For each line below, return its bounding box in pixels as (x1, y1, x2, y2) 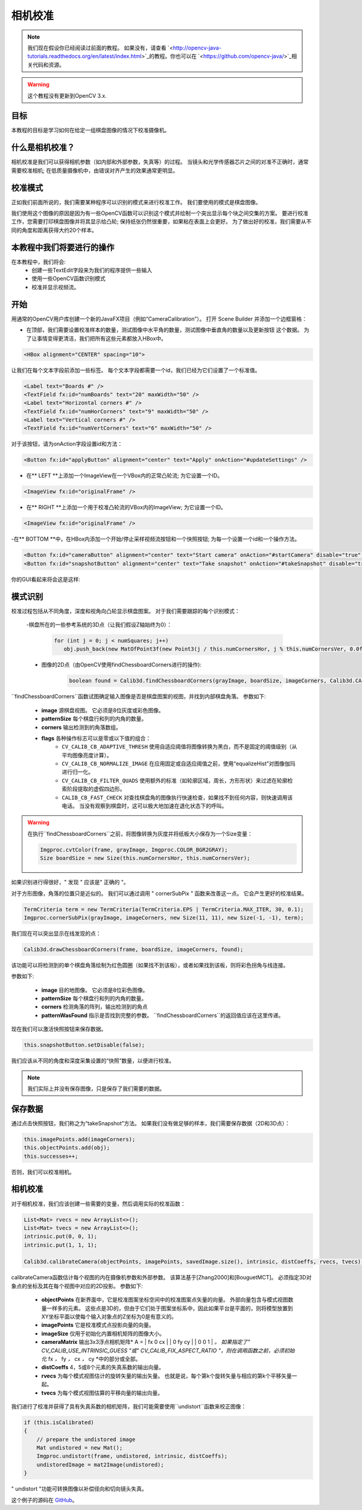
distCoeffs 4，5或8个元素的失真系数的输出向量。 (41, 1364, 164, 1371)
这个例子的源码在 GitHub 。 (11, 1496, 78, 1503)
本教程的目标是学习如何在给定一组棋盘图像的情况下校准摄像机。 (11, 127, 170, 134)
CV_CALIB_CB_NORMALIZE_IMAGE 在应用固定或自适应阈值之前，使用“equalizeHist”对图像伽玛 (62, 760, 296, 767)
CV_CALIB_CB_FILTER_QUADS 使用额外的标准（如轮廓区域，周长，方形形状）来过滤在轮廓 (62, 777, 288, 784)
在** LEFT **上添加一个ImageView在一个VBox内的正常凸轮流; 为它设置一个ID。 (26, 472, 223, 480)
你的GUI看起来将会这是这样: (11, 576, 81, 583)
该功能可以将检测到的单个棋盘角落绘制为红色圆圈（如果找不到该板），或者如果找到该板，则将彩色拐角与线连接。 (11, 961, 289, 969)
